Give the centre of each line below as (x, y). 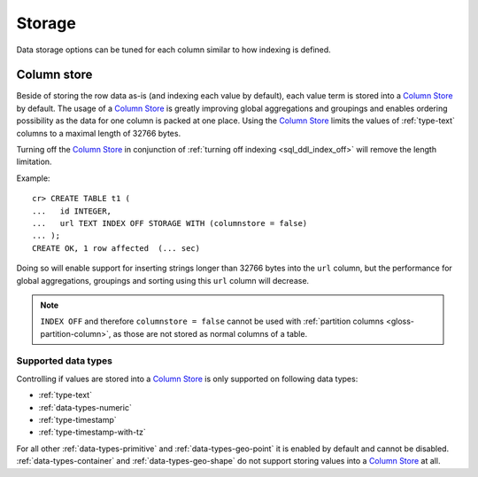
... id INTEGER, (72, 211)
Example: (33, 178)
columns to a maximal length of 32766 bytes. (99, 133)
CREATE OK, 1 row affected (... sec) (116, 248)
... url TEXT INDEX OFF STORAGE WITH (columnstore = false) (170, 223)
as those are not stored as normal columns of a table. (210, 333)
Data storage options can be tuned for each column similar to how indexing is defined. (173, 50)
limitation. (34, 162)
